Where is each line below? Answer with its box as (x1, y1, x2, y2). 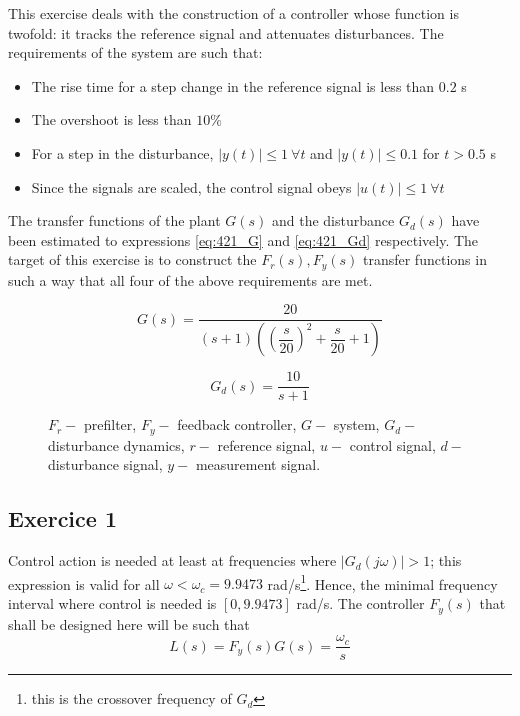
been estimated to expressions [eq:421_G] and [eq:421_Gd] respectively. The (8, 229, 479, 250)
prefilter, (84, 414, 137, 435)
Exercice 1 (8, 503, 117, 534)
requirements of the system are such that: (8, 42, 263, 63)
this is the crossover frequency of (31, 688, 232, 709)
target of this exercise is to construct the (8, 249, 257, 270)
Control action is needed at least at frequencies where (8, 550, 337, 571)
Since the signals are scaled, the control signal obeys (31, 176, 352, 197)
